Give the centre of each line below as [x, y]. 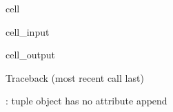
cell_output [30, 55]
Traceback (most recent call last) [75, 77]
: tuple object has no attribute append [86, 101]
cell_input [28, 31]
